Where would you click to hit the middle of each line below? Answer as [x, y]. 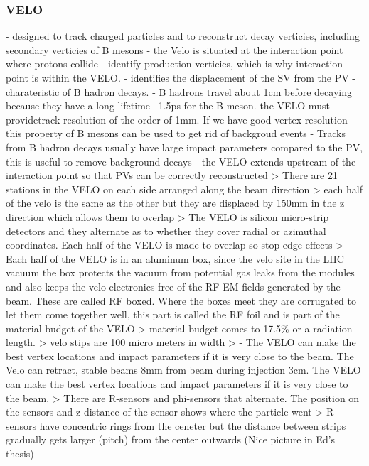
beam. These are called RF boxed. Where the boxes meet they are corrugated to [181, 300]
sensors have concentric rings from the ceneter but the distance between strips [176, 425]
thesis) [20, 454]
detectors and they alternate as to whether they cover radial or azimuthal [166, 231]
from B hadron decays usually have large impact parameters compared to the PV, [184, 147]
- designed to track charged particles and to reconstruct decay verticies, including [183, 36]
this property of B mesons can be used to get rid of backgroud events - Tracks [176, 133]
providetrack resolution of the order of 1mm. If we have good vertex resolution [177, 119]
